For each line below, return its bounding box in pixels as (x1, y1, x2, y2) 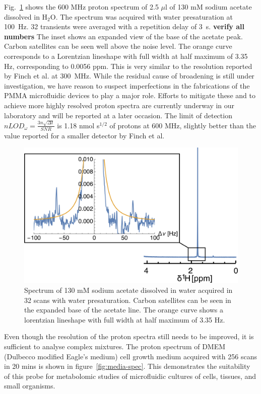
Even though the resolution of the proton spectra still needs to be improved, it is (4, 331, 254, 342)
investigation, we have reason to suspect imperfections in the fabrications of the (4, 80, 250, 91)
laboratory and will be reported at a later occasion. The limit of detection (4, 110, 232, 120)
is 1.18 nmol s (57, 120, 100, 130)
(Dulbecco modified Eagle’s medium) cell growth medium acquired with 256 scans (4, 351, 257, 361)
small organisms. (4, 380, 55, 391)
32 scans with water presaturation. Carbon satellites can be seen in (24, 294, 231, 305)
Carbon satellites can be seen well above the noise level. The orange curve (4, 41, 232, 51)
